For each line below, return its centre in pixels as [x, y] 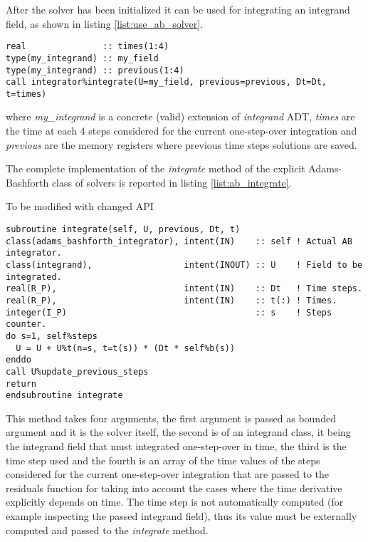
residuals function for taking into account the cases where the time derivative [174, 488]
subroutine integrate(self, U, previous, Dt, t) [123, 230]
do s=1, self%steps [52, 336]
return [21, 384]
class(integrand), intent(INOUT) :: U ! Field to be [184, 265]
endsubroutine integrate [64, 396]
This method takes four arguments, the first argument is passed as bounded [171, 418]
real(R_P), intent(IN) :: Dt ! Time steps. [184, 289]
